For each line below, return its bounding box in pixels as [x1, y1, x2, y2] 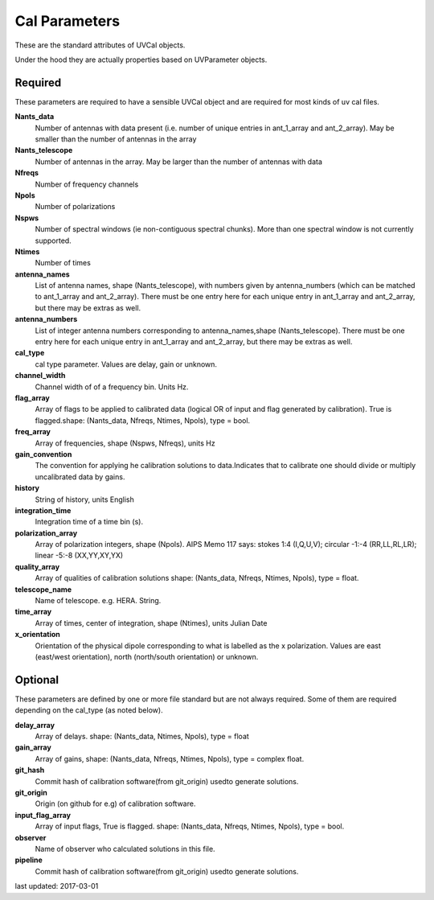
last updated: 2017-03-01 [14, 882, 99, 891]
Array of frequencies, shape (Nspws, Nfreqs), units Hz [35, 438, 216, 448]
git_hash [14, 765, 45, 775]
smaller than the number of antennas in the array [35, 134, 197, 144]
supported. [35, 236, 72, 245]
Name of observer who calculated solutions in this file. [35, 844, 216, 853]
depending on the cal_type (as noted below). [14, 705, 164, 715]
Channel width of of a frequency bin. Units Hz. [35, 382, 189, 392]
